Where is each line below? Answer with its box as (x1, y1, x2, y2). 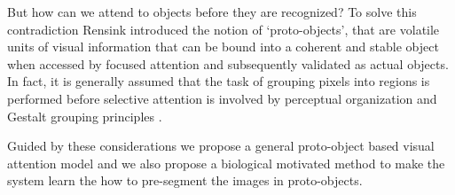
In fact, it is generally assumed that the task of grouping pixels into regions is (7, 72, 430, 90)
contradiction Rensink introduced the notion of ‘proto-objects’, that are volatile (7, 19, 440, 38)
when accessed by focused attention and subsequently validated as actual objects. (7, 54, 449, 73)
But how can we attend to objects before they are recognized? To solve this (7, 3, 417, 20)
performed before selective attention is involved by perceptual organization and (7, 89, 437, 107)
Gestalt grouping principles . (7, 106, 162, 125)
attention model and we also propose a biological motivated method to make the (7, 153, 445, 172)
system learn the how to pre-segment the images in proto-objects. (7, 171, 363, 190)
